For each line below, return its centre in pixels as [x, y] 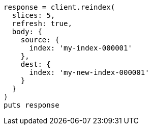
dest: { [36, 64]
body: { [27, 32]
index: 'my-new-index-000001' [89, 72]
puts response [32, 105]
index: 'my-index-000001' [81, 48]
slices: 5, [34, 15]
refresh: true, [42, 23]
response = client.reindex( [59, 7]
